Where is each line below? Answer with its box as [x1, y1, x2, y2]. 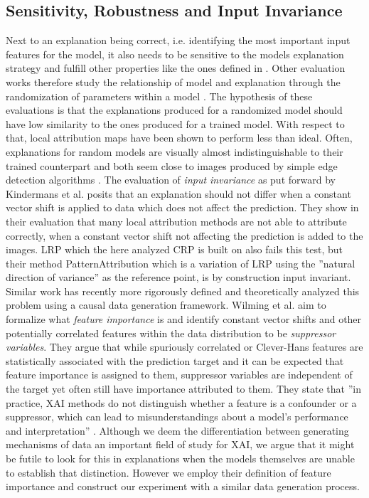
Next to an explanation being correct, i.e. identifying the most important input [6, 33, 351, 48]
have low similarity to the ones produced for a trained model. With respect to [6, 116, 345, 131]
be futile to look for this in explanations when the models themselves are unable [6, 451, 355, 466]
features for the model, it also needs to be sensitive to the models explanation [6, 46, 344, 61]
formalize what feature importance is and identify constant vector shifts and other [6, 312, 362, 327]
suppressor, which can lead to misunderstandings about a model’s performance [6, 409, 348, 424]
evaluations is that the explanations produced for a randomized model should [6, 102, 343, 117]
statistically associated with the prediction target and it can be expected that [6, 353, 344, 368]
